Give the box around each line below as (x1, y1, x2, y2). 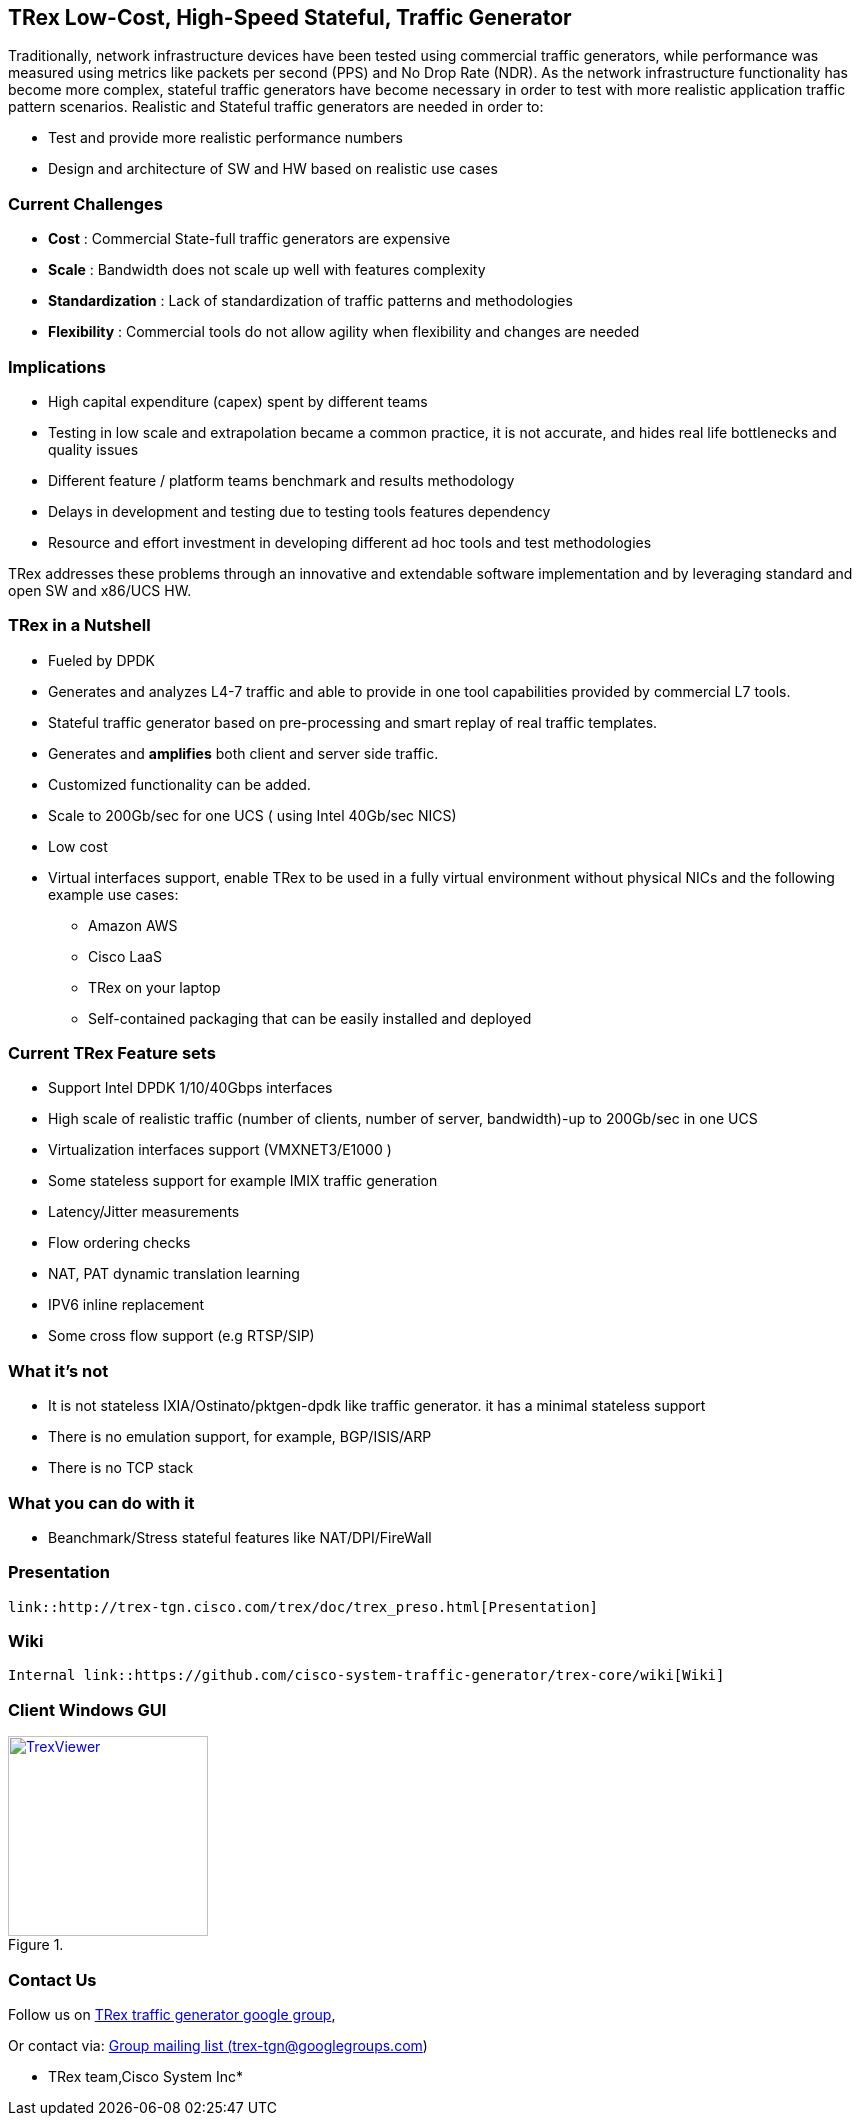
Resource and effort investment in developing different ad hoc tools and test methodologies (48, 533, 652, 551)
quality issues (48, 440, 139, 458)
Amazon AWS (88, 916, 178, 934)
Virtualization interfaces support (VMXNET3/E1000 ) (48, 1141, 392, 1159)
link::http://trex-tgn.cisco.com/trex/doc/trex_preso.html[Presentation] (8, 1598, 599, 1615)
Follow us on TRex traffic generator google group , (8, 2005, 336, 2023)
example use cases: (48, 885, 179, 903)
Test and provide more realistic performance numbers (48, 129, 403, 147)
